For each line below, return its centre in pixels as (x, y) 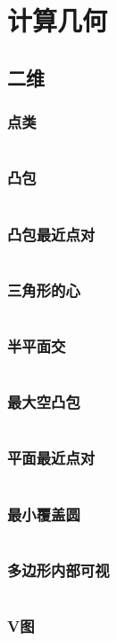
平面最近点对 (51, 458)
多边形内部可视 (58, 569)
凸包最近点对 (51, 234)
